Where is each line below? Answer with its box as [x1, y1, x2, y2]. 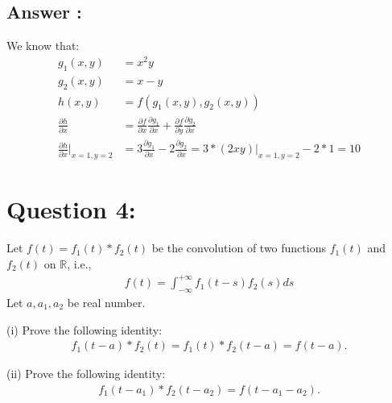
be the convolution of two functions [151, 239, 326, 256]
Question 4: [6, 193, 136, 226]
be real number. [67, 293, 146, 310]
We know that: [6, 37, 80, 54]
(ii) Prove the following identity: [6, 365, 166, 382]
